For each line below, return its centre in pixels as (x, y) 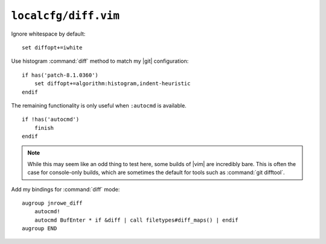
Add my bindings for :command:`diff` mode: (66, 189)
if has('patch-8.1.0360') (60, 75)
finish (44, 128)
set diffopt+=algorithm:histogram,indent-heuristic (112, 84)
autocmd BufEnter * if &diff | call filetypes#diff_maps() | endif (136, 220)
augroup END (40, 229)
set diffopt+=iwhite (52, 47)
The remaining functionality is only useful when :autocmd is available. (99, 105)
